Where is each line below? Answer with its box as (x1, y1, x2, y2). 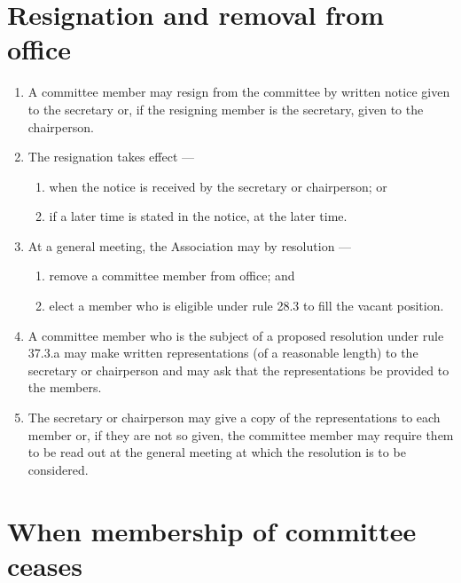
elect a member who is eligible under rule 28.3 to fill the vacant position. (49, 296, 444, 315)
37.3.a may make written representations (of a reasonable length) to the (27, 343, 418, 362)
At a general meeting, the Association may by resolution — (27, 236, 352, 255)
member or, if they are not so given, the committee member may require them (27, 425, 454, 444)
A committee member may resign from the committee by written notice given (27, 83, 450, 101)
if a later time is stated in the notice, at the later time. (49, 207, 348, 225)
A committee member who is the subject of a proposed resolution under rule (27, 326, 444, 344)
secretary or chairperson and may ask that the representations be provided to (27, 360, 449, 379)
